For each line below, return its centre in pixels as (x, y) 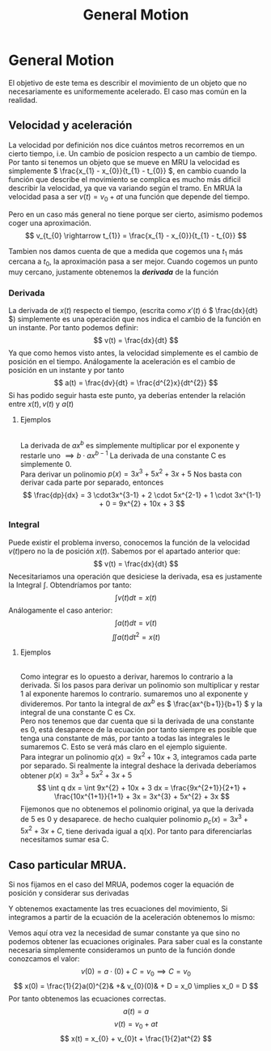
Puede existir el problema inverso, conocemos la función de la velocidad (129, 542)
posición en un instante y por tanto (66, 371)
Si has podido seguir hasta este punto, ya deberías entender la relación (127, 396)
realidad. (23, 100)
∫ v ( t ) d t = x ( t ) (136, 597)
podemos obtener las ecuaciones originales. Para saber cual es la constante (135, 942)
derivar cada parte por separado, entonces (92, 482)
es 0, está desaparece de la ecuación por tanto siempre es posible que (138, 730)
